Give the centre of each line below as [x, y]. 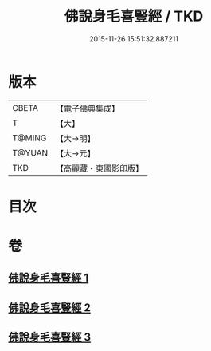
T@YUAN [30, 152]
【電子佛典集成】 [88, 108]
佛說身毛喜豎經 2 [50, 308]
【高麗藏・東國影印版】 [100, 168]
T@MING [29, 138]
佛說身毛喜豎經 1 [49, 278]
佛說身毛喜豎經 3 [50, 337]
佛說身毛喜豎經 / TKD [134, 16]
